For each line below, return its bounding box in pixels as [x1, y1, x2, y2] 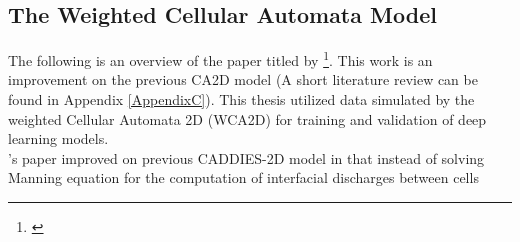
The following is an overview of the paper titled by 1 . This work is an [8, 47, 433, 70]
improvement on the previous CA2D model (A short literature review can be [8, 69, 478, 90]
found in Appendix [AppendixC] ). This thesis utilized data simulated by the [8, 89, 475, 110]
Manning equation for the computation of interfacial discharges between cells [8, 167, 479, 188]
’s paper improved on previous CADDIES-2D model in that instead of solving [8, 147, 485, 168]
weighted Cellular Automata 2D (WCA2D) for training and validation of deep [8, 108, 487, 129]
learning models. [8, 128, 109, 149]
